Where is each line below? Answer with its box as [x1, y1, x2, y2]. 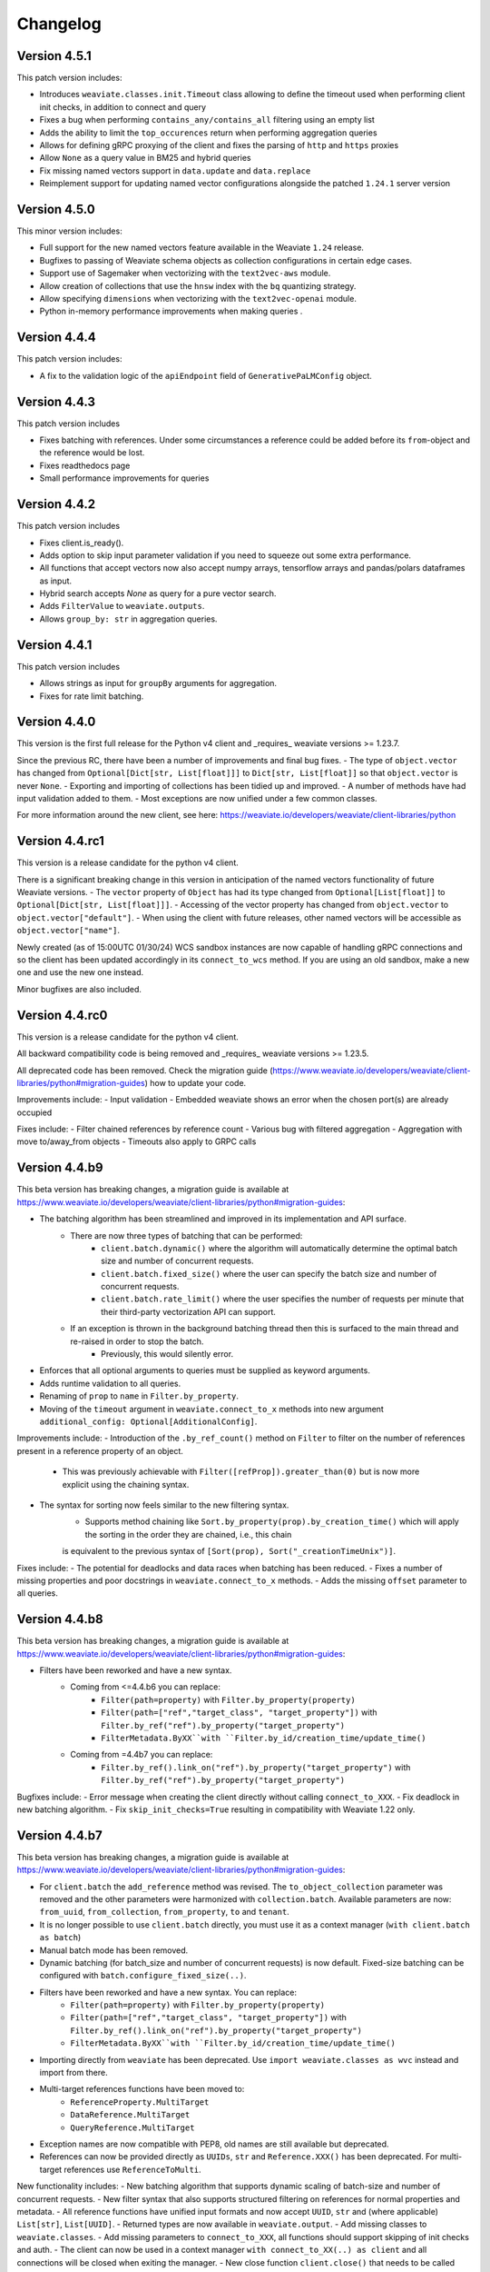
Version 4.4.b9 [16, 1160, 103, 1176]
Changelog [16, 14, 102, 34]
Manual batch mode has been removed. [39, 1945, 189, 1956]
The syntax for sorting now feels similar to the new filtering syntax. [39, 1500, 289, 1510]
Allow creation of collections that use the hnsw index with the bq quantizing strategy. [39, 280, 357, 291]
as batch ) [39, 1932, 82, 1943]
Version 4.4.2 [16, 496, 96, 513]
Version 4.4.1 [16, 637, 93, 653]
